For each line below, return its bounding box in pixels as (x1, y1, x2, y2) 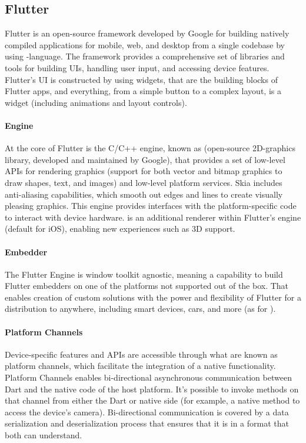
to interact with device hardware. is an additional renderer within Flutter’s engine (5, 211, 301, 223)
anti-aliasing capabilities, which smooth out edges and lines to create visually (5, 188, 283, 200)
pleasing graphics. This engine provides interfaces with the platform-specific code (5, 199, 297, 212)
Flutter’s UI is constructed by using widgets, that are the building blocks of (5, 73, 278, 85)
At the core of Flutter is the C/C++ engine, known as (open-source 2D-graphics (5, 142, 295, 154)
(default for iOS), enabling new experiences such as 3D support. (5, 222, 235, 235)
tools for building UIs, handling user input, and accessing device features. (5, 61, 270, 74)
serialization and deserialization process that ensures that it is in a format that (5, 417, 289, 429)
